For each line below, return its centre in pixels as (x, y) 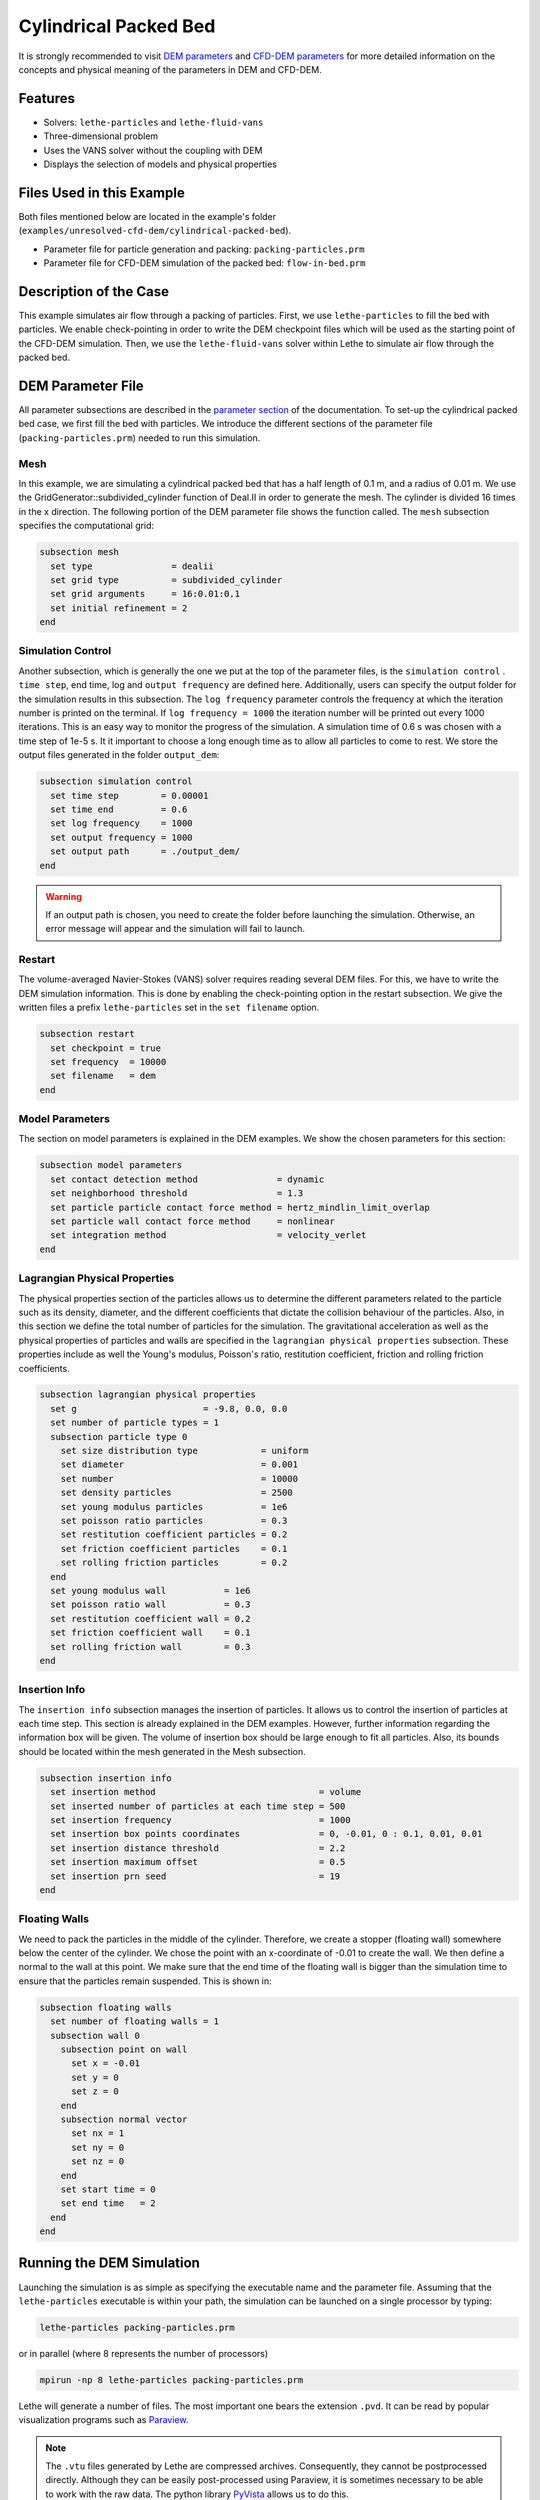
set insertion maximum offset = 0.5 (198, 1862)
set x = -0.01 (105, 2063)
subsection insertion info (105, 1778)
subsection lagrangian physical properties (148, 1394)
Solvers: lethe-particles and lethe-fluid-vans (153, 122)
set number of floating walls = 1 (135, 2021)
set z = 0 (95, 2091)
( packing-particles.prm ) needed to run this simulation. (139, 437)
